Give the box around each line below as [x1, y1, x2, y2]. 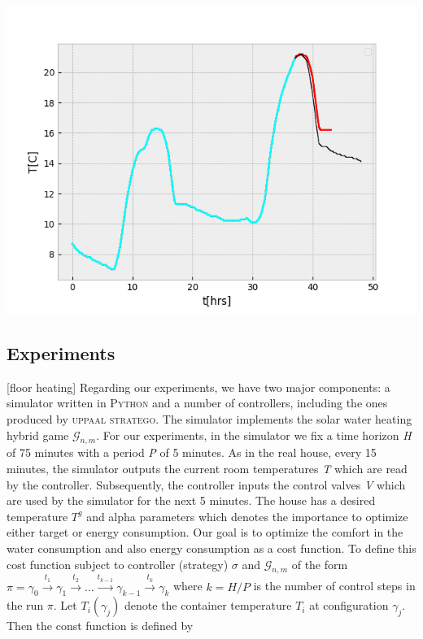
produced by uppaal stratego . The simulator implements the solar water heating [7, 410, 412, 427]
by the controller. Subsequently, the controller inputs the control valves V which [7, 476, 406, 493]
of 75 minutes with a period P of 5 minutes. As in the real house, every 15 [7, 444, 377, 461]
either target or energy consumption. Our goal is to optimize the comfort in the [7, 524, 403, 541]
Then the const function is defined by [7, 617, 194, 634]
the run [7, 597, 44, 614]
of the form [291, 555, 348, 572]
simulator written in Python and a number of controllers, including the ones [7, 394, 388, 411]
